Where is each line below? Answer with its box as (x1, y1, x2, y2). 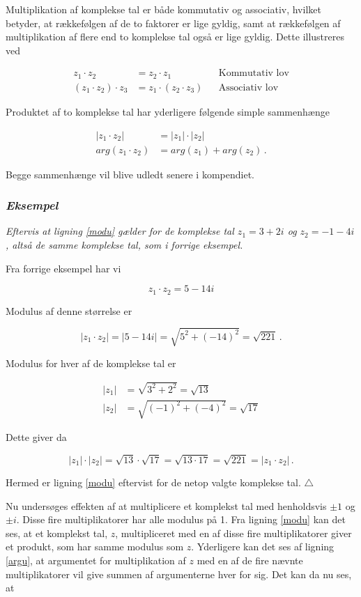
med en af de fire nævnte (197, 552, 303, 567)
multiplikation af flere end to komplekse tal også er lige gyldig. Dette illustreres (6, 29, 344, 44)
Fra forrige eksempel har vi (6, 261, 121, 275)
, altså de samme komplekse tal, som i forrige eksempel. (6, 237, 243, 251)
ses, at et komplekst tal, (6, 525, 108, 540)
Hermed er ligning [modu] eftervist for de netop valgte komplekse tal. (6, 474, 301, 489)
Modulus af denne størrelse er (6, 303, 132, 318)
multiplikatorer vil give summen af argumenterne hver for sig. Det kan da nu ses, (6, 566, 352, 581)
